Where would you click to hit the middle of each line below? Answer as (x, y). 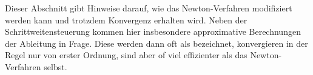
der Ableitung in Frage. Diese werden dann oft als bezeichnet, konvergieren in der (156, 43)
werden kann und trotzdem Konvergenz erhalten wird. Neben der (126, 19)
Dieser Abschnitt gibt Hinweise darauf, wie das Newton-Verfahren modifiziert (149, 8)
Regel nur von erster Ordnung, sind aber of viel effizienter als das (126, 55)
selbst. (56, 66)
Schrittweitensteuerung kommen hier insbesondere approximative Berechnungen (153, 31)
